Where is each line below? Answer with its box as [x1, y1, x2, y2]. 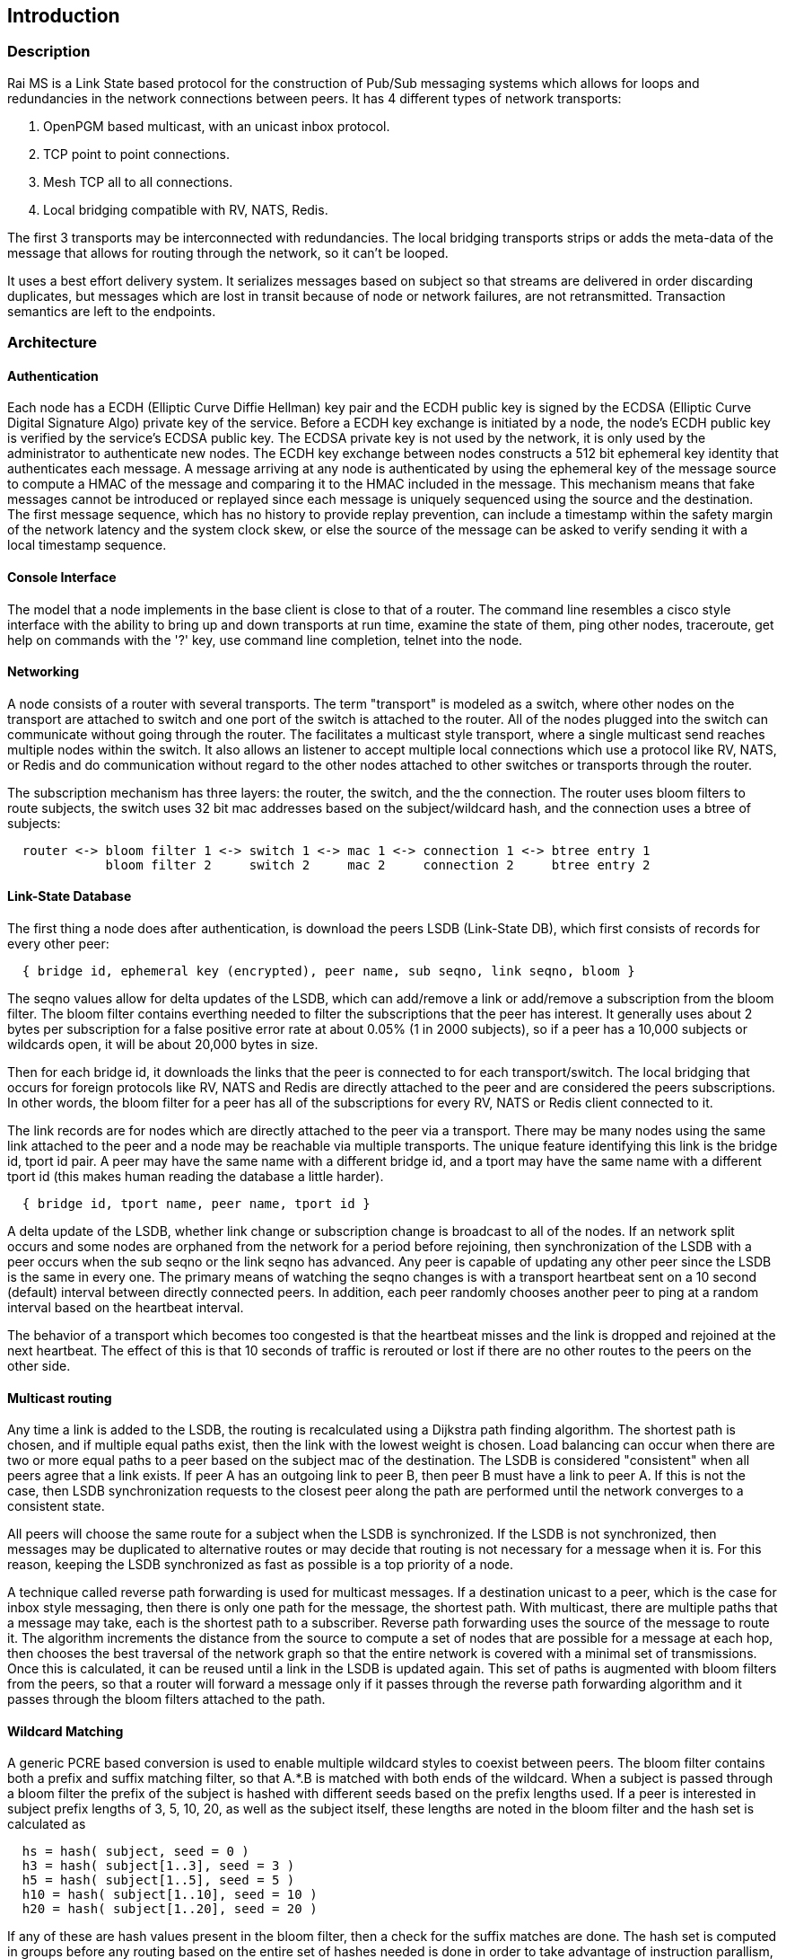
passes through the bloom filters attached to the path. [7, 1691, 326, 1708]
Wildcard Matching [7, 1723, 124, 1739]
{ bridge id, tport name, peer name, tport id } [22, 1196, 371, 1212]
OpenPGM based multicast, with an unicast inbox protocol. [43, 118, 390, 134]
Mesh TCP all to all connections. [43, 173, 233, 190]
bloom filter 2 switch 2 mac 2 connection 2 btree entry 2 [105, 857, 651, 872]
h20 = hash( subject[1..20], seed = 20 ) [22, 1902, 318, 1917]
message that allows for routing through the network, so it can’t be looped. [7, 244, 449, 260]
